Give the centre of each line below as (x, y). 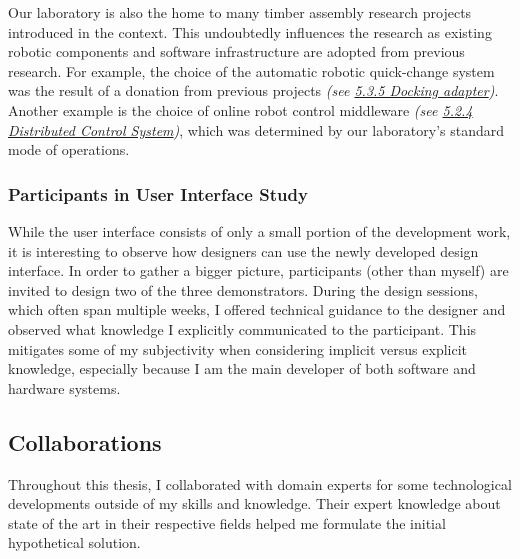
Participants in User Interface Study (158, 193)
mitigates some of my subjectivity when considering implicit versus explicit (238, 348)
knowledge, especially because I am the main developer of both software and (242, 368)
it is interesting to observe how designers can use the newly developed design (243, 250)
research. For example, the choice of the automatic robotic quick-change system (251, 70)
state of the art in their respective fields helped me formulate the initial (227, 522)
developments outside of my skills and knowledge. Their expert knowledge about (254, 503)
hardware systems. (64, 387)
